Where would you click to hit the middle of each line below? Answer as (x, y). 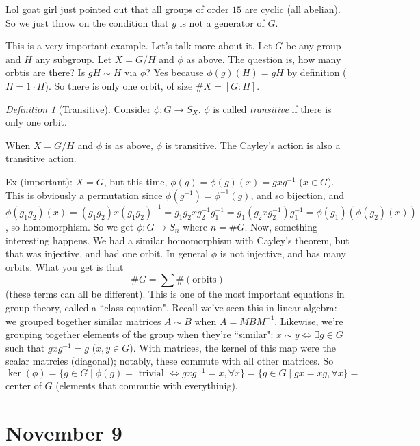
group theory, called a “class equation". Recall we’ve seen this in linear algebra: (171, 307)
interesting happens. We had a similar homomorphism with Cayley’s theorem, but (178, 240)
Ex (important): (39, 181)
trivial (151, 374)
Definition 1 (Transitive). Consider (78, 108)
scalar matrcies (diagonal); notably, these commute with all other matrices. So (170, 361)
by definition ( (317, 72)
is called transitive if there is (272, 108)
